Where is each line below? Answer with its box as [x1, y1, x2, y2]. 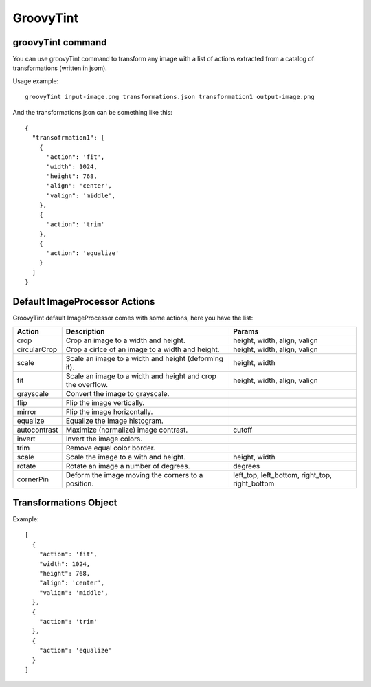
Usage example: [12, 76, 59, 85]
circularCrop [16, 345, 58, 354]
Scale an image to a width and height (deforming [65, 353, 223, 363]
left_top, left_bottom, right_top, [233, 470, 333, 479]
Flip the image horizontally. [65, 406, 153, 416]
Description [65, 327, 105, 336]
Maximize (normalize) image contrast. [65, 425, 188, 435]
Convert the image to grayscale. [65, 389, 170, 398]
